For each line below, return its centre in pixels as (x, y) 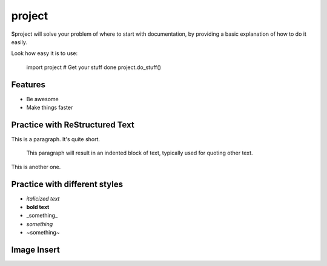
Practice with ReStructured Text (73, 125)
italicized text (43, 198)
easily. (19, 42)
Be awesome (42, 99)
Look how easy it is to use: (45, 53)
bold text (38, 207)
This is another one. (36, 167)
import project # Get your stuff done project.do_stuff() (94, 67)
